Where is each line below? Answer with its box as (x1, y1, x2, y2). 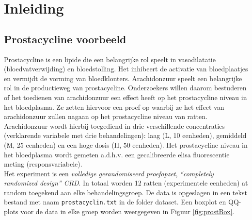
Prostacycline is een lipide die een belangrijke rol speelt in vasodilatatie (4, 54, 216, 64)
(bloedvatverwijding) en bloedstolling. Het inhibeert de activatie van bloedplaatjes (4, 64, 248, 74)
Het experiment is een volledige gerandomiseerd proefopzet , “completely (4, 168, 214, 178)
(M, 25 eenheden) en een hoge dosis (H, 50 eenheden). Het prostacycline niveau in (4, 139, 248, 150)
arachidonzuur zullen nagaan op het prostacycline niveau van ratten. (4, 111, 207, 121)
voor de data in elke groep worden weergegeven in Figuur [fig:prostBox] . (20, 206, 235, 217)
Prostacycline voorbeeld (4, 31, 126, 46)
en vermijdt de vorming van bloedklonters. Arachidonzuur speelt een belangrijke (4, 73, 242, 83)
